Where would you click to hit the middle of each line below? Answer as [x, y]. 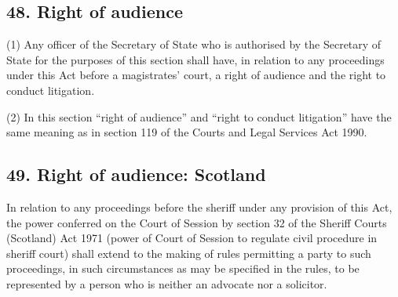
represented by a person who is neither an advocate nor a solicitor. [167, 283]
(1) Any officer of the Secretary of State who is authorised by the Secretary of [194, 44]
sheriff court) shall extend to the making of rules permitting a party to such [189, 253]
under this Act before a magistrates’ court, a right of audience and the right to [196, 75]
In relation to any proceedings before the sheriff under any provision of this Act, [199, 206]
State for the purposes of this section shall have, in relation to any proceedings [195, 59]
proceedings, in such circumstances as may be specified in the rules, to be [183, 268]
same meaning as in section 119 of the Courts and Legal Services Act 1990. [187, 132]
